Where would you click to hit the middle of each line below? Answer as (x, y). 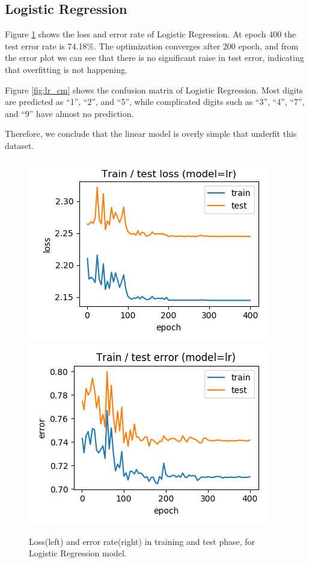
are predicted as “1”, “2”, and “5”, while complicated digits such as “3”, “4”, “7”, (155, 102)
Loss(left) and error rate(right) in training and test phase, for (142, 541)
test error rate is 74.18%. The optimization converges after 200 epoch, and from (152, 46)
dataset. (20, 145)
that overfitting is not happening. (66, 69)
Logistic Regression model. (78, 553)
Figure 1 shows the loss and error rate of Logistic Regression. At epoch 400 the (151, 34)
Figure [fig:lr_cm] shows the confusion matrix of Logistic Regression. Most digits (154, 90)
